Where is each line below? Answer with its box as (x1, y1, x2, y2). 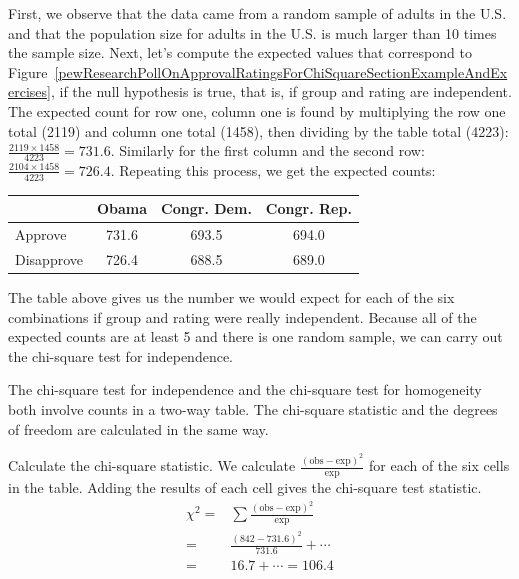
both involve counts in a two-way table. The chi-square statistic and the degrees (8, 399, 498, 420)
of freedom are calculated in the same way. (8, 418, 269, 439)
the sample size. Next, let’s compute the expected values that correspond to (8, 42, 472, 63)
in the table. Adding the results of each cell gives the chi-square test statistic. (8, 476, 482, 497)
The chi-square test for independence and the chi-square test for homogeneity (8, 379, 482, 400)
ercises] (8, 81, 51, 102)
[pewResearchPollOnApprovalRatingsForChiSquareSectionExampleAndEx (54, 61, 508, 82)
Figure (8, 61, 48, 82)
